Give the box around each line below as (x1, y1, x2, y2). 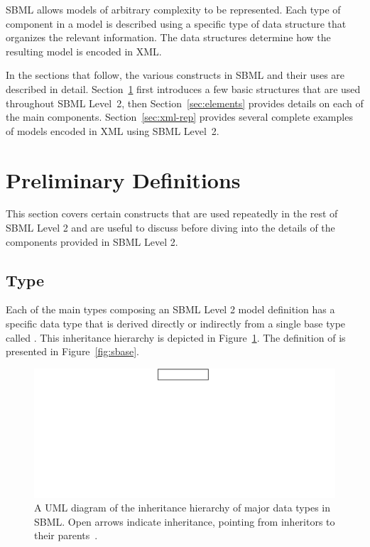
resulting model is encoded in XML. (6, 43, 162, 58)
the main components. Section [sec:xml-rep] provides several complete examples (6, 109, 353, 124)
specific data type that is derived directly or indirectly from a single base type (6, 316, 346, 331)
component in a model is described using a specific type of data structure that (6, 16, 347, 31)
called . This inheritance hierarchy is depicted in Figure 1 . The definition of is (6, 330, 346, 345)
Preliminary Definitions (6, 165, 241, 194)
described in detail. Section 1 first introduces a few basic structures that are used (6, 81, 361, 96)
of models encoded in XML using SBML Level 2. (6, 123, 219, 138)
